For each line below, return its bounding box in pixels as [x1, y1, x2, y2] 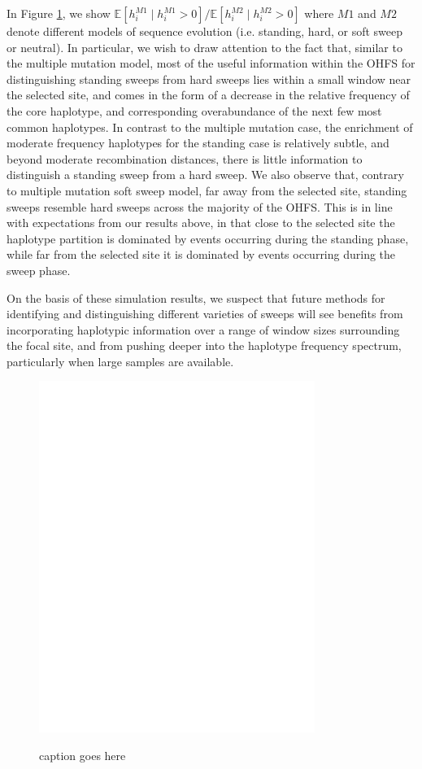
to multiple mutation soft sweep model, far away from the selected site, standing [7, 181, 407, 199]
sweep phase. [7, 261, 71, 278]
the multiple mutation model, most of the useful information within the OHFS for [7, 55, 415, 72]
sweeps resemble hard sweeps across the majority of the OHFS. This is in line [7, 198, 393, 215]
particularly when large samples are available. [7, 352, 234, 369]
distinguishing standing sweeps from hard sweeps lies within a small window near [7, 70, 411, 87]
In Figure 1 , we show [7, 5, 111, 21]
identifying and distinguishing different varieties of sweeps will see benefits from [7, 305, 403, 322]
